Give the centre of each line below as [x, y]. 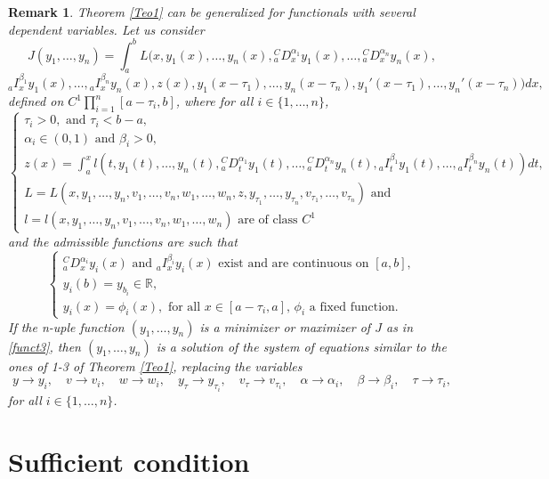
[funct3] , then [44, 346]
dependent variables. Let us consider [106, 29]
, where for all [214, 101]
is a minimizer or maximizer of [285, 326]
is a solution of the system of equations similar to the [301, 346]
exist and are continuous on [294, 264]
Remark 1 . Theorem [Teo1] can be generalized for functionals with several [212, 12]
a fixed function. [354, 307]
